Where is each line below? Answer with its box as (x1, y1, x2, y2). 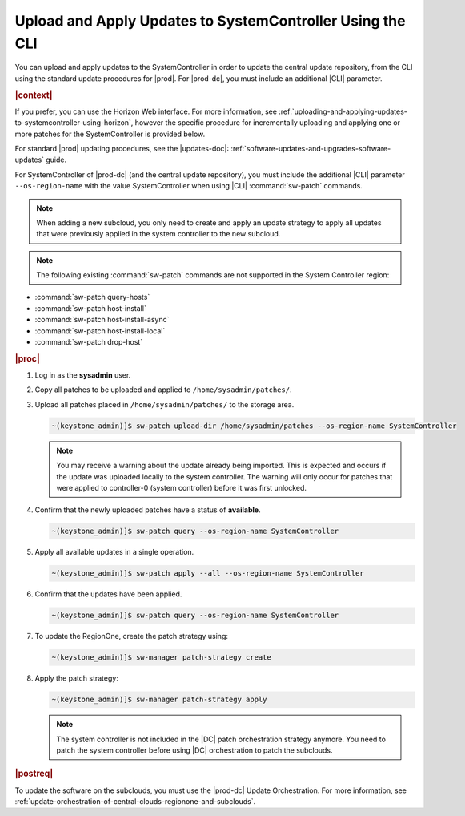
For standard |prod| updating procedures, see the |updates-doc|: (14, 143, 230, 153)
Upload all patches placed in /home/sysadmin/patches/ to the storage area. (34, 399, 295, 409)
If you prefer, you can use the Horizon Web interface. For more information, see (14, 107, 278, 116)
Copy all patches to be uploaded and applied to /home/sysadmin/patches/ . (34, 385, 292, 394)
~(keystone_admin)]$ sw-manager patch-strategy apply (51, 695, 267, 705)
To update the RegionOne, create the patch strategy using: (34, 632, 228, 641)
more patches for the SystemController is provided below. (14, 129, 206, 139)
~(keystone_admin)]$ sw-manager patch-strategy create (51, 653, 271, 662)
